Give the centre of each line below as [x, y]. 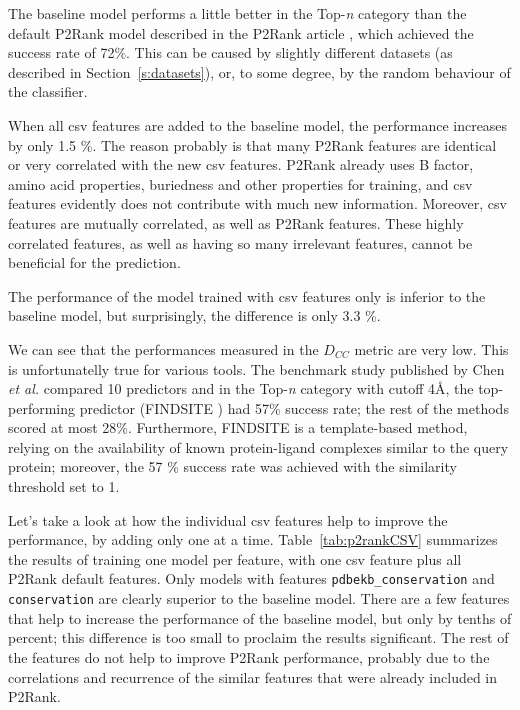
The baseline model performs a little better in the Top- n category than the [237, 13]
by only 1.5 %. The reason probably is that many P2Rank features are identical [252, 144]
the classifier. [48, 91]
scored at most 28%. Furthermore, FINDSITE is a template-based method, [238, 427]
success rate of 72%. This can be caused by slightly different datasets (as [230, 52]
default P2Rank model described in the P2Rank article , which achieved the [241, 32]
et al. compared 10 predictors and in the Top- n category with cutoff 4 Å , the [241, 388]
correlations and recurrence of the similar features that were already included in [253, 676]
